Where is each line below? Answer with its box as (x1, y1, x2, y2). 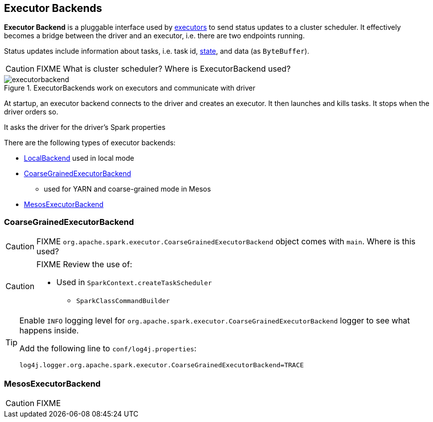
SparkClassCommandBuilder (76, 297, 170, 305)
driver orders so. (4, 107, 58, 116)
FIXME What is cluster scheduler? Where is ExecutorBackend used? (36, 64, 291, 74)
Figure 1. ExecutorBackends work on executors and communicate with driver (4, 84, 255, 93)
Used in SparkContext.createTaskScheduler (56, 277, 212, 288)
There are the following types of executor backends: (4, 138, 176, 147)
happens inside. (19, 325, 79, 336)
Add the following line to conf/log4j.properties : (19, 343, 197, 354)
